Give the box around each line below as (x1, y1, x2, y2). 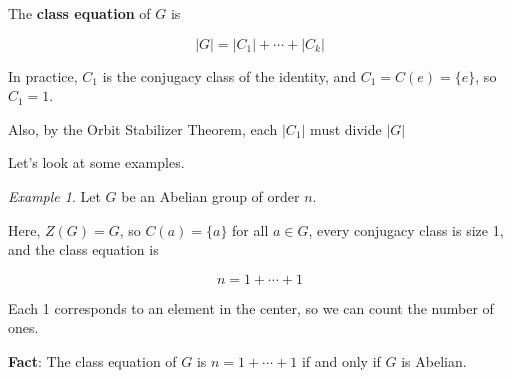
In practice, (8, 65, 78, 86)
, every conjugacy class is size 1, (308, 219, 504, 240)
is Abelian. (401, 350, 467, 371)
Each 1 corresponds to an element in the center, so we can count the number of (8, 297, 494, 318)
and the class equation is (8, 239, 159, 260)
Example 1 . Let (8, 185, 101, 206)
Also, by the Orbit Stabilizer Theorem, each (8, 118, 278, 139)
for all (232, 219, 269, 240)
